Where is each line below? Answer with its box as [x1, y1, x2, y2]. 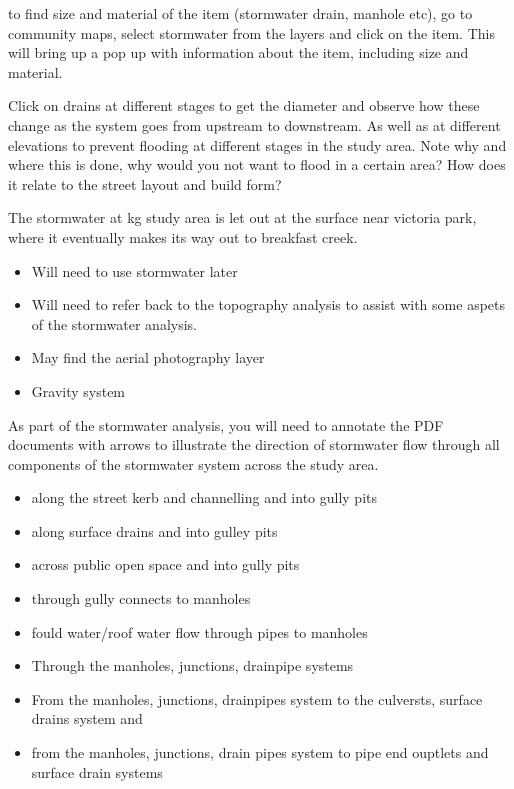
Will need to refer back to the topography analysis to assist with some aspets [31, 294, 505, 315]
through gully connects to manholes [31, 588, 251, 609]
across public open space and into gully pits [31, 554, 300, 575]
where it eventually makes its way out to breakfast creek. [8, 226, 358, 247]
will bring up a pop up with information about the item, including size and [8, 42, 469, 63]
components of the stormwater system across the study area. [8, 453, 379, 474]
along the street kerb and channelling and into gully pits [31, 487, 378, 508]
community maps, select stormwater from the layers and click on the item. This [8, 22, 495, 43]
